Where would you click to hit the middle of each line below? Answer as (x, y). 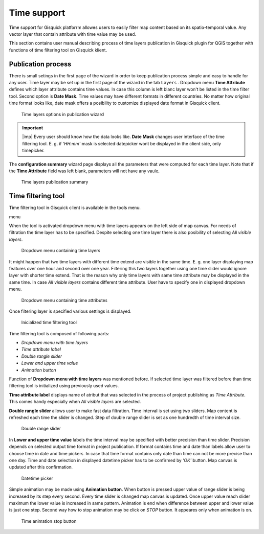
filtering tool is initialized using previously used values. (64, 386)
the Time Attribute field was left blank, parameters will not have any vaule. (84, 171)
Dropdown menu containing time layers (61, 251)
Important (33, 128)
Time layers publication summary (55, 182)
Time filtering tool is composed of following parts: (59, 333)
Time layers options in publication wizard (63, 114)
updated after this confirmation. (41, 467)
